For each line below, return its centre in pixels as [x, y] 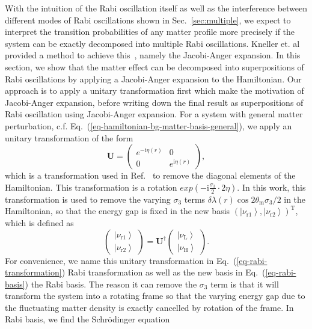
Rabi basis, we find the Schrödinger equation [87, 319]
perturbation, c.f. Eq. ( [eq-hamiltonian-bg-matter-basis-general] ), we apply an [148, 125]
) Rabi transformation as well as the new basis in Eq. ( [164, 272]
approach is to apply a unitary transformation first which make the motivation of [154, 91]
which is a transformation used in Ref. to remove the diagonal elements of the [150, 175]
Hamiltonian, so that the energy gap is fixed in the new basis [118, 211]
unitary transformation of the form [69, 137]
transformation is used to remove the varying [88, 199]
